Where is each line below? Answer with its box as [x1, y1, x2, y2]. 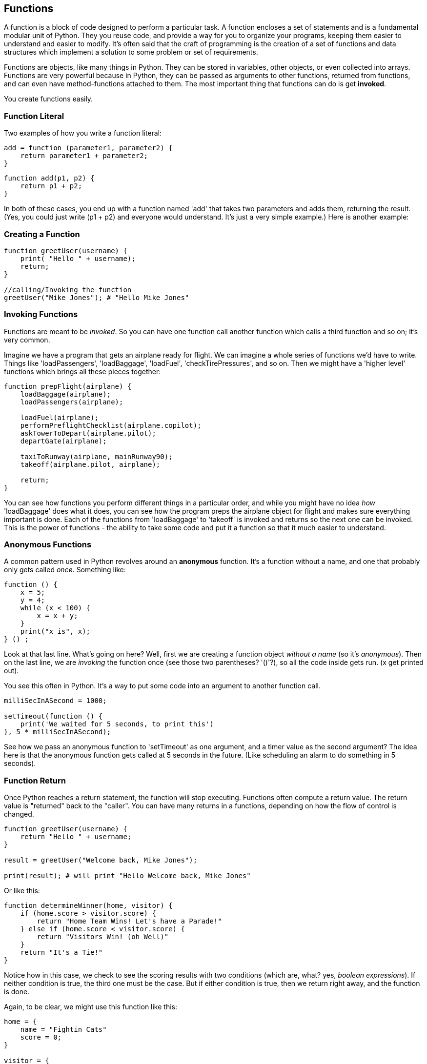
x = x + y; [37, 612, 78, 620]
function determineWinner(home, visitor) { [4, 902, 173, 910]
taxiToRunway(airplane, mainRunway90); [20, 452, 173, 461]
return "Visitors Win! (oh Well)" [37, 933, 169, 941]
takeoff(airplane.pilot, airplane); [20, 460, 161, 468]
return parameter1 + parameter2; [20, 152, 148, 160]
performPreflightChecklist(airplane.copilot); [20, 421, 202, 429]
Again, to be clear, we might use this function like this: [4, 1003, 178, 1011]
